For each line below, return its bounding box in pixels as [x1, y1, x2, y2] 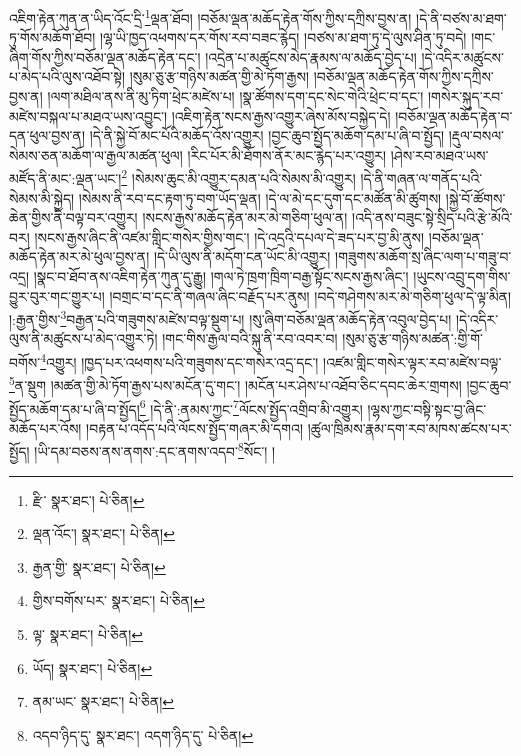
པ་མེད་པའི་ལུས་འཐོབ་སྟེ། [9, 66, 126, 87]
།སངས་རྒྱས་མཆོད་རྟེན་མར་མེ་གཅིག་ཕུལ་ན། [142, 207, 348, 228]
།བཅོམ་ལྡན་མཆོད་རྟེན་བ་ [395, 105, 513, 126]
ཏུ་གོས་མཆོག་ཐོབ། [9, 27, 96, 48]
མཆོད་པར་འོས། [9, 417, 82, 438]
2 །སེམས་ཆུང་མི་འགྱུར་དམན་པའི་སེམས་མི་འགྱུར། [121, 165, 356, 189]
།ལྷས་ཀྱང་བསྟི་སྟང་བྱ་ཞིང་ [367, 398, 487, 419]
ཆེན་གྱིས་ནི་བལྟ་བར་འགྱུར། [9, 207, 138, 228]
